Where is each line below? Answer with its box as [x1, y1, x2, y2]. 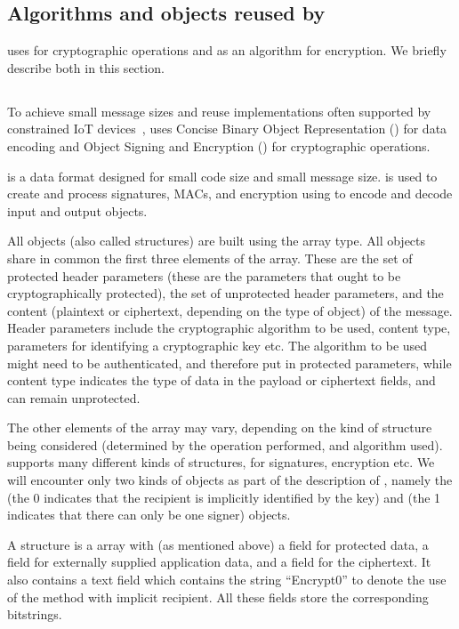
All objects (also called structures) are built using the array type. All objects [7, 231, 426, 250]
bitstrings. [7, 605, 62, 624]
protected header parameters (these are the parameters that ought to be [7, 266, 401, 285]
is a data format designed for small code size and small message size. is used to [7, 166, 438, 185]
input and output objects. [7, 201, 148, 220]
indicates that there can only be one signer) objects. [7, 505, 291, 524]
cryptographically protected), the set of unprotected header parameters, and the [7, 284, 444, 302]
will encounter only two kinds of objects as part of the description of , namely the [7, 471, 453, 489]
